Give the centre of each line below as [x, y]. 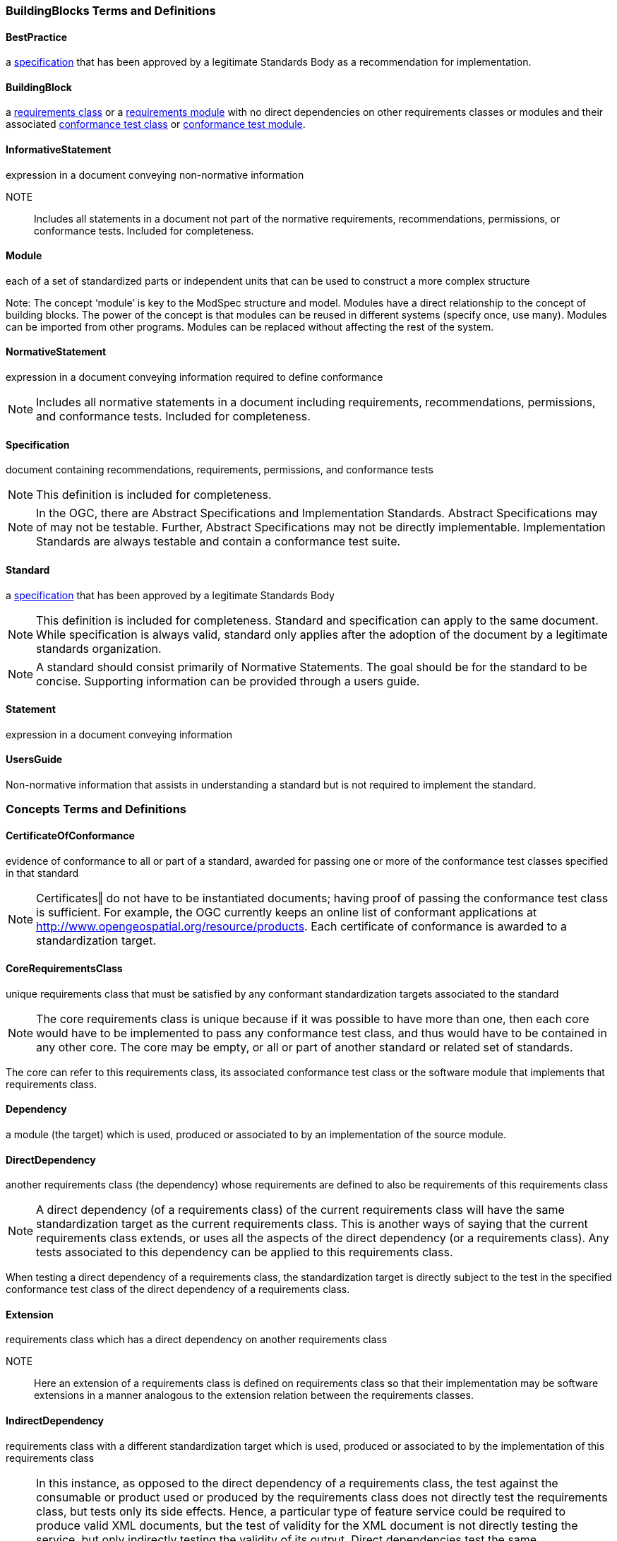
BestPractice [37, 37]
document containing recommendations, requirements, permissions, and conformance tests [220, 470]
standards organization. [99, 648]
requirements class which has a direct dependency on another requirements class [197, 1340]
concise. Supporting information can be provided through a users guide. [228, 681]
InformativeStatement [59, 150]
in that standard [42, 873]
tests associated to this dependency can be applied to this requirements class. [245, 1252]
